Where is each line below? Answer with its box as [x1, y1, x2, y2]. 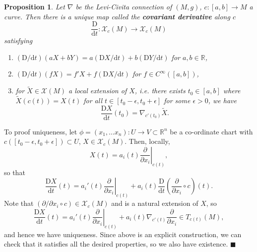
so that [4, 167, 25, 177]
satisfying [4, 35, 33, 46]
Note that [4, 198, 34, 208]
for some [164, 95, 191, 106]
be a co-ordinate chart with [170, 126, 253, 136]
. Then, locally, [125, 136, 170, 146]
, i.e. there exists [134, 85, 186, 96]
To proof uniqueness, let [4, 126, 77, 136]
